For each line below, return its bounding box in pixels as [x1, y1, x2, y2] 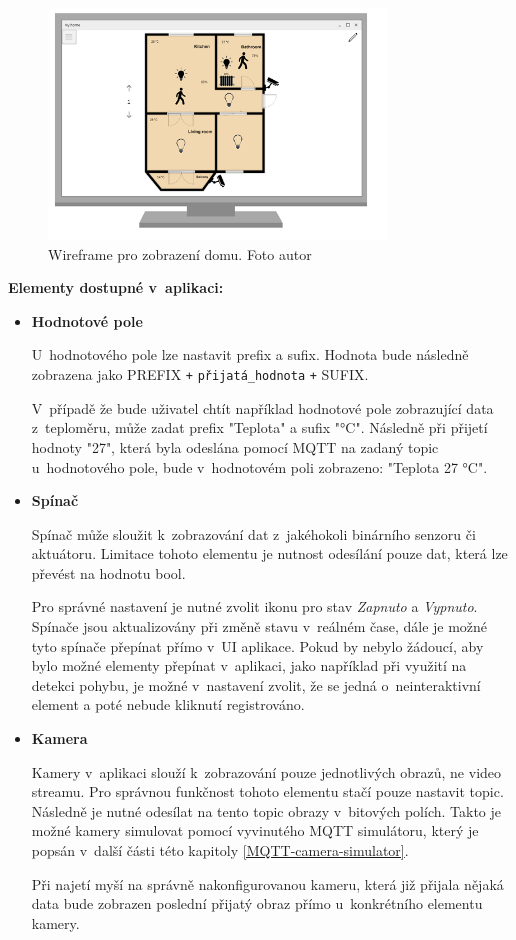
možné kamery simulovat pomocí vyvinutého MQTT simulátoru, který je [31, 820, 479, 841]
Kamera [31, 728, 88, 749]
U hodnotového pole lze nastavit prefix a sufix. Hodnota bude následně [31, 344, 469, 365]
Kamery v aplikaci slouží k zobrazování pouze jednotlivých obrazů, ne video [31, 761, 502, 782]
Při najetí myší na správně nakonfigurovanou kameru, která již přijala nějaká [31, 873, 504, 894]
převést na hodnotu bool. [31, 562, 186, 583]
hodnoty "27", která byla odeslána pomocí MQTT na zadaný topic [31, 436, 439, 457]
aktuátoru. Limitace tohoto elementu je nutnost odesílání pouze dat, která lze [31, 543, 508, 564]
